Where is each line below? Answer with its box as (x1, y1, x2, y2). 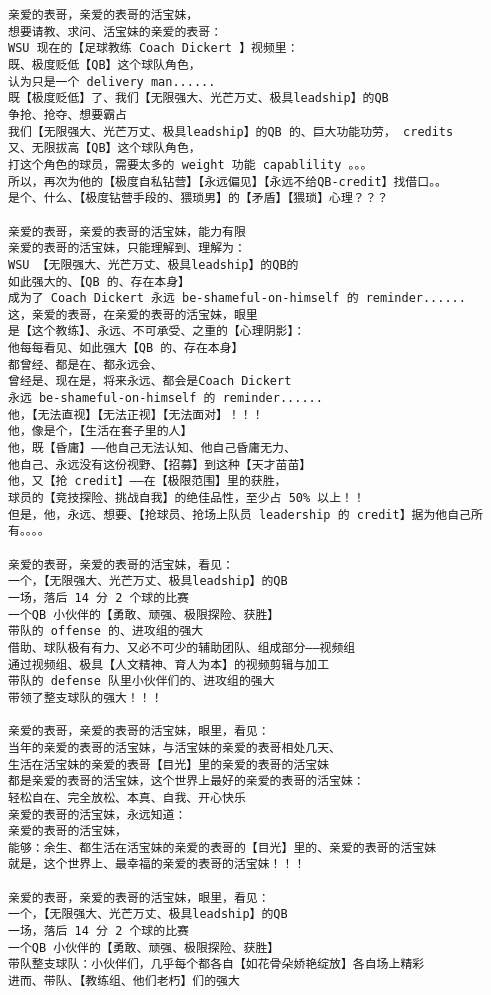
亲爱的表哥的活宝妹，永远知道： (8, 807, 187, 822)
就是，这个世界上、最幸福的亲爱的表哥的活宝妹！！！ (8, 857, 306, 872)
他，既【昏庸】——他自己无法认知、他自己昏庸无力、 (8, 441, 296, 456)
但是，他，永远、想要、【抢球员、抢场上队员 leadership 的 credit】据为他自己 (8, 507, 472, 522)
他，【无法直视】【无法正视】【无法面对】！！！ (8, 407, 264, 422)
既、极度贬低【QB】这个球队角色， (8, 57, 201, 72)
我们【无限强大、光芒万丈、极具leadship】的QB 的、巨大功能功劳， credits (8, 124, 454, 139)
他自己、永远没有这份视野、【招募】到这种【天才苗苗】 (8, 457, 312, 472)
